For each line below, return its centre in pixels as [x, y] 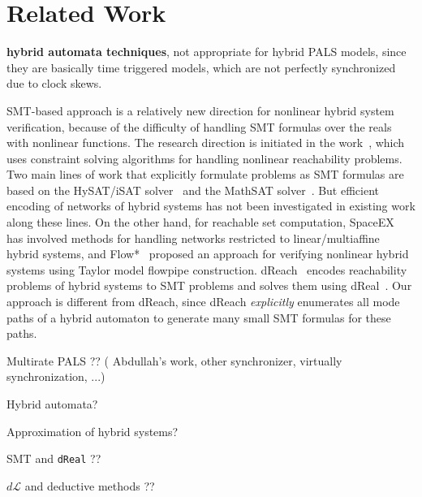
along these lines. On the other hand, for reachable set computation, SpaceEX [200, 222]
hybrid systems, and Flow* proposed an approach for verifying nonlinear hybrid [208, 254]
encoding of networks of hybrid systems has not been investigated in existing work [211, 206]
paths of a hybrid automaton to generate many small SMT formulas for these [199, 317]
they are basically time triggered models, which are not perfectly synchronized [201, 67]
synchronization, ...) [56, 376]
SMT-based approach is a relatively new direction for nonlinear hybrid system [200, 110]
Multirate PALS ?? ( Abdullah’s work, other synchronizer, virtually [174, 360]
